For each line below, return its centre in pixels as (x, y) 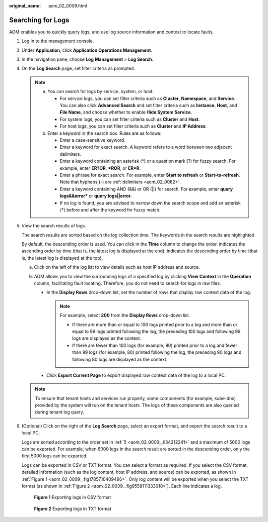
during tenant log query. (60, 412)
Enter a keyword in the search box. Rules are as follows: (104, 133)
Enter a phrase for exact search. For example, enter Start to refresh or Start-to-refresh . (150, 175)
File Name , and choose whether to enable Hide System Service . (126, 112)
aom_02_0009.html (68, 6)
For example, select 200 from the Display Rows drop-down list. (125, 315)
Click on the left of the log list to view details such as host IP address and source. (117, 267)
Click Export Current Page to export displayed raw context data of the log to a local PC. (136, 375)
